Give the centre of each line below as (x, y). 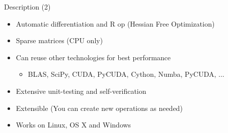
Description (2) (27, 7)
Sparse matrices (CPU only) (59, 40)
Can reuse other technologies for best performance (93, 57)
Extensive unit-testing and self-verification (81, 91)
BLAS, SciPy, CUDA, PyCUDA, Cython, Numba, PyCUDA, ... (126, 74)
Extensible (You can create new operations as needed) (99, 108)
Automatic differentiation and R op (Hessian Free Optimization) (115, 23)
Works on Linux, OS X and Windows (73, 125)
